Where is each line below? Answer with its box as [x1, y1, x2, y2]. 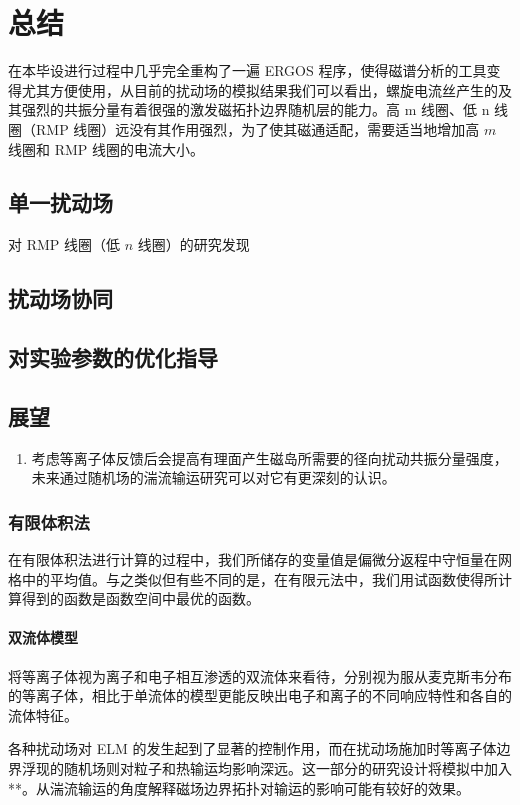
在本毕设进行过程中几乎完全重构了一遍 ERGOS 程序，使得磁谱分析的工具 [8, 60, 487, 81]
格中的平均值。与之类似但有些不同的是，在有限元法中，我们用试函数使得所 [8, 568, 498, 589]
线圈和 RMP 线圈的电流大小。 [8, 138, 204, 159]
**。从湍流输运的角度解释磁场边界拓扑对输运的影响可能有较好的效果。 [8, 777, 470, 798]
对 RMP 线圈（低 [8, 234, 120, 255]
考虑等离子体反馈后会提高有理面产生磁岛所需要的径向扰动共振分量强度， [31, 447, 508, 468]
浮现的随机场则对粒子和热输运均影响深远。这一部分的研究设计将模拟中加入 [21, 758, 512, 779]
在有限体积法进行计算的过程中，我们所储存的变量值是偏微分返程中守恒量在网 [8, 549, 512, 570]
